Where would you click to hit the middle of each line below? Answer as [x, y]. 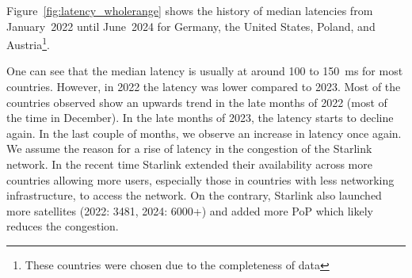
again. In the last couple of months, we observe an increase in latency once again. [204, 133]
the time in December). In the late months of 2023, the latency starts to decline [200, 118]
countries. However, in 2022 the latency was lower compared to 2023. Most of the [204, 87]
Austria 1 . [28, 43]
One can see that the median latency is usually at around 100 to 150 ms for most [205, 71]
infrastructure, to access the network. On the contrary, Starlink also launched [194, 195]
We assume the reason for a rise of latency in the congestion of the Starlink [189, 149]
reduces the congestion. [63, 226]
